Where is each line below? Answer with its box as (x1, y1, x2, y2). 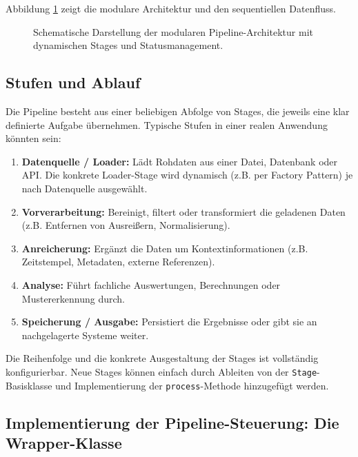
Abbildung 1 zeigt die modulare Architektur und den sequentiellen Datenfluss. (6, 1, 336, 15)
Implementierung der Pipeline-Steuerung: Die (6, 412, 339, 433)
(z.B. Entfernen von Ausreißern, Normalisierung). (21, 218, 230, 232)
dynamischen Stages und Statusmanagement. (33, 38, 223, 52)
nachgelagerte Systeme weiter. (21, 327, 149, 342)
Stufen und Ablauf (6, 72, 141, 93)
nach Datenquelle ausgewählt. (21, 181, 148, 195)
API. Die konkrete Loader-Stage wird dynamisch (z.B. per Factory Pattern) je (21, 167, 353, 182)
